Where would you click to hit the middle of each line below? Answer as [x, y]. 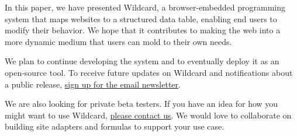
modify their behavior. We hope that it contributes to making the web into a [143, 30]
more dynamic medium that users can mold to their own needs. [118, 41]
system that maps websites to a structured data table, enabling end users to [141, 18]
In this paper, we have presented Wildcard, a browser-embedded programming [145, 7]
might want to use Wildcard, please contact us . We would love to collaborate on [148, 115]
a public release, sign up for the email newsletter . [93, 84]
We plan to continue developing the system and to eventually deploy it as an [142, 61]
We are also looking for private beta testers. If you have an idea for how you [141, 104]
